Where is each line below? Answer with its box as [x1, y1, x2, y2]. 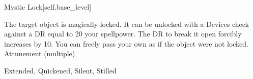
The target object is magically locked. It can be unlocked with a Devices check [4, 18, 249, 29]
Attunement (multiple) [4, 48, 75, 59]
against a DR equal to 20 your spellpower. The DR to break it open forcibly [4, 28, 242, 39]
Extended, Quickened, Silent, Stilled [4, 65, 117, 75]
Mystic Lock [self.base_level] [4, 2, 92, 12]
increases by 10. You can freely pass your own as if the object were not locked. [4, 38, 248, 49]
